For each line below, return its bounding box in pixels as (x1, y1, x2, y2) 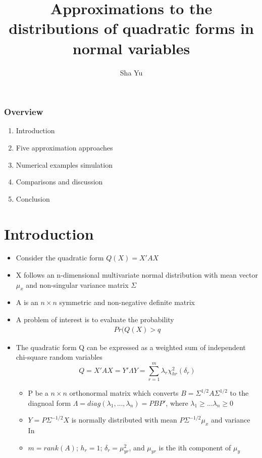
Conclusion (16, 193, 50, 204)
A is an (16, 297, 38, 308)
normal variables (72, 37, 190, 58)
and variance (211, 414, 250, 425)
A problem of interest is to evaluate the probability (16, 314, 174, 325)
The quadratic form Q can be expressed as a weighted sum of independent (16, 341, 246, 352)
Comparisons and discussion (16, 176, 103, 187)
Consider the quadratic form (16, 252, 104, 263)
